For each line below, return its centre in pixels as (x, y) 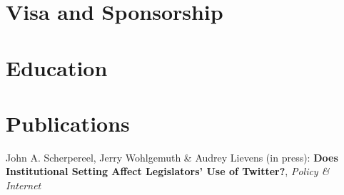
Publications (68, 123)
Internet (24, 185)
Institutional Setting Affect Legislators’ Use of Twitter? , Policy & (168, 171)
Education (57, 67)
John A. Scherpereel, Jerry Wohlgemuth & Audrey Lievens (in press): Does (172, 157)
